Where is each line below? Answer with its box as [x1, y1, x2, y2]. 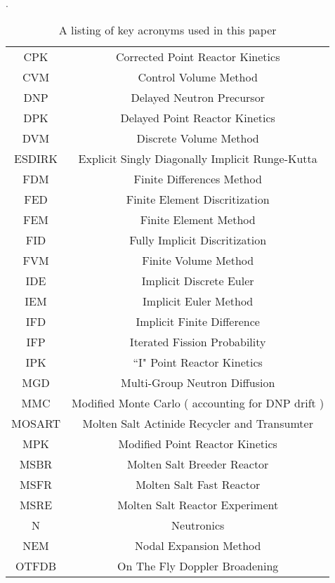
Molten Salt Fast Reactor [136, 476, 261, 492]
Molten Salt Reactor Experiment [117, 496, 279, 513]
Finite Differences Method [133, 170, 262, 187]
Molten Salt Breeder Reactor [126, 455, 269, 472]
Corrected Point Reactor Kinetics [115, 48, 280, 65]
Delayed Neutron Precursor [131, 89, 265, 105]
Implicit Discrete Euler [141, 272, 254, 289]
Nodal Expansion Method [134, 537, 261, 553]
